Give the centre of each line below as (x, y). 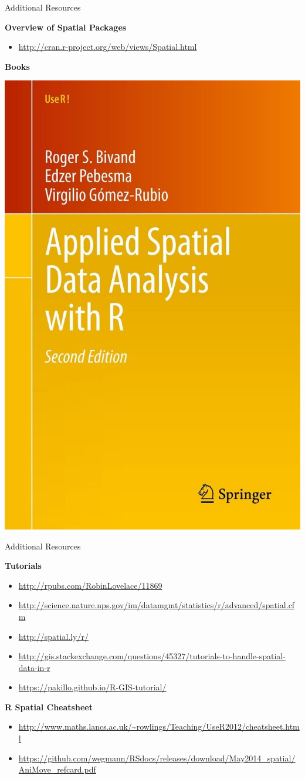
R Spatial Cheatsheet (49, 707)
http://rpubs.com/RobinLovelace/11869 (90, 585)
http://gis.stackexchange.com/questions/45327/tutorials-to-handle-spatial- (152, 656)
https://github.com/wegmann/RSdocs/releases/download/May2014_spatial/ (157, 758)
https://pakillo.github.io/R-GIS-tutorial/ (92, 687)
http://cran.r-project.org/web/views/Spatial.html (108, 47)
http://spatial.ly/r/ (53, 636)
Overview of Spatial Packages (66, 27)
